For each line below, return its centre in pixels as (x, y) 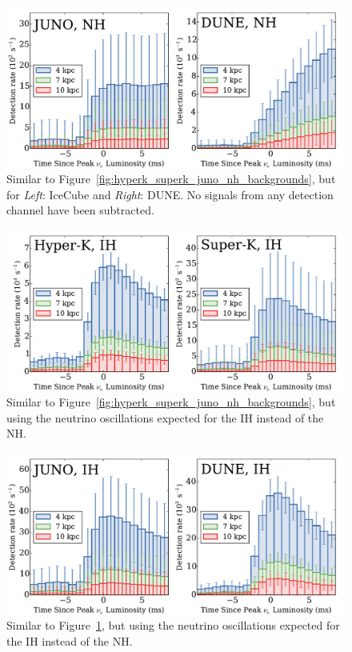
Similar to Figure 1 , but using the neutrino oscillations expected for (173, 625)
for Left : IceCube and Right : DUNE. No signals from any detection (170, 194)
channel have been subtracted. (80, 210)
